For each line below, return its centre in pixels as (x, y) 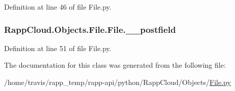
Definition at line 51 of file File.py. (58, 48)
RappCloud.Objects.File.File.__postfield (90, 29)
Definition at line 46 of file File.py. (58, 7)
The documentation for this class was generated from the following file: (115, 65)
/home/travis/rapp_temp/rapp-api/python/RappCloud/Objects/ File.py (118, 82)
